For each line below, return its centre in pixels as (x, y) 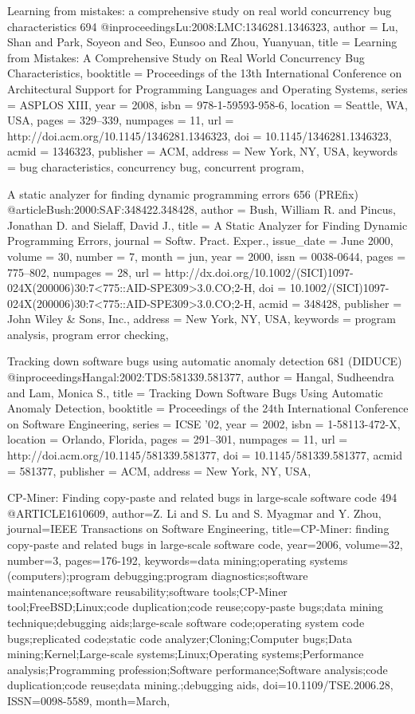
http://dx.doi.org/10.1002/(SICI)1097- (259, 272)
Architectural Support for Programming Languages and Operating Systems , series (207, 88)
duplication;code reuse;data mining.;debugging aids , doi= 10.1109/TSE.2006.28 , (200, 685)
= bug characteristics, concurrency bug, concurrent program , (156, 166)
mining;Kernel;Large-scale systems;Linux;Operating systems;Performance (186, 654)
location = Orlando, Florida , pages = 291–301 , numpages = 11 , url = (178, 439)
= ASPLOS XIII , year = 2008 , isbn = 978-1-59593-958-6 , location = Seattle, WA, (208, 104)
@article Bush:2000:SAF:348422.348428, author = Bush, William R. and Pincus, (202, 209)
